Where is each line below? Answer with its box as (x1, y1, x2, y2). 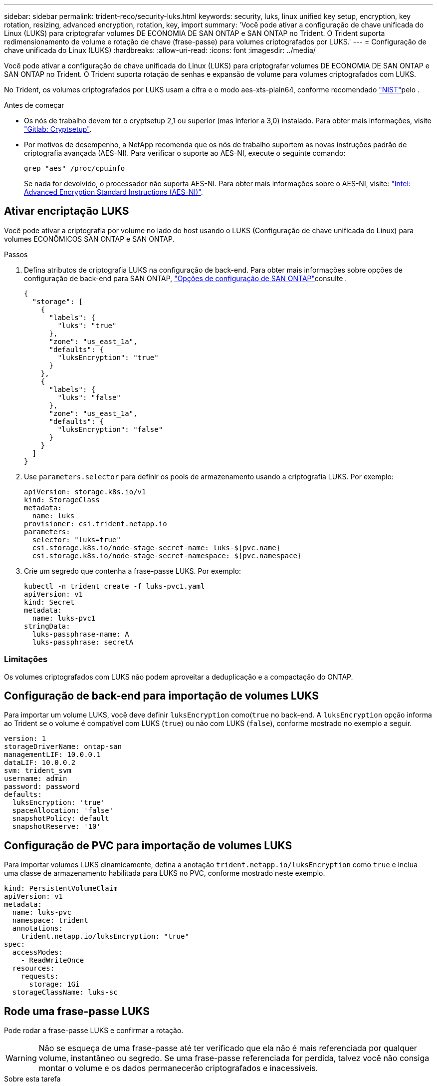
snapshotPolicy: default (12, 814, 109, 823)
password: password (4, 782, 80, 791)
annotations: (12, 924, 63, 933)
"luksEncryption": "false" (57, 425, 163, 433)
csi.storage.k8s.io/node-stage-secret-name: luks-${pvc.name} (32, 543, 281, 552)
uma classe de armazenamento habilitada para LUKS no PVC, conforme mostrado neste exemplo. (4, 869, 325, 878)
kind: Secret (24, 598, 75, 606)
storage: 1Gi (29, 980, 80, 989)
